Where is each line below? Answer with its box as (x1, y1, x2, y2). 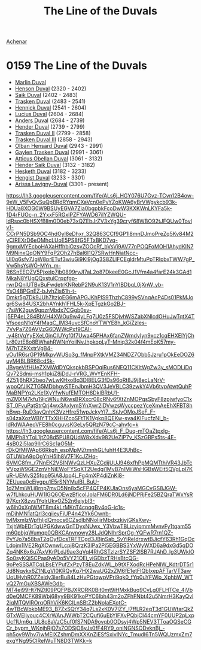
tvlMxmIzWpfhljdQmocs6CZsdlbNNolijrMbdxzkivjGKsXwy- (6, 517, 151, 524)
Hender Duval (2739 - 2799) (14, 123, 85, 130)
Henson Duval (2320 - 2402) (14, 85, 87, 92)
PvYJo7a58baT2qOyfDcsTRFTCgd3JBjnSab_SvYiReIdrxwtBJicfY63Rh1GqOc (6, 536, 195, 543)
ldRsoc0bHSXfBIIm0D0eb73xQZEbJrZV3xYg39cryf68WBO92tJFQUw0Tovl (6, 217, 193, 225)
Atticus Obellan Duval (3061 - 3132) (14, 155, 103, 162)
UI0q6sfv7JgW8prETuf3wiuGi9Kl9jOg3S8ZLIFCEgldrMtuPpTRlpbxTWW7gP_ (6, 256, 195, 263)
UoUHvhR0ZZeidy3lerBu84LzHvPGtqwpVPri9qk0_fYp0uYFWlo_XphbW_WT (6, 573, 193, 581)
